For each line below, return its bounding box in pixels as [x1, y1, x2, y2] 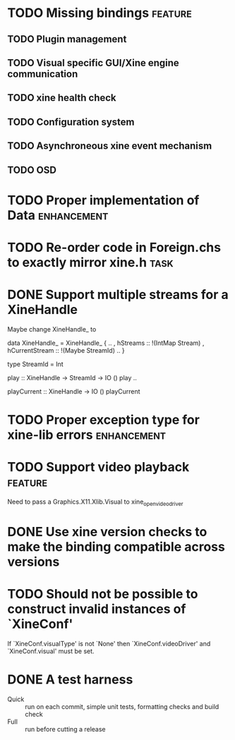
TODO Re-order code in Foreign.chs [7, 239, 221, 255]
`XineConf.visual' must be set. [7, 647, 95, 655]
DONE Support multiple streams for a [7, 287, 229, 303]
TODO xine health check [7, 92, 116, 104]
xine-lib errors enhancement [7, 427, 167, 443]
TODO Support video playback [7, 459, 190, 475]
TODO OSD [7, 164, 56, 176]
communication [7, 68, 78, 80]
